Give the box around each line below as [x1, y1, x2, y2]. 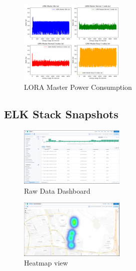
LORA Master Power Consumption [24, 82, 132, 92]
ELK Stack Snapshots [4, 106, 118, 122]
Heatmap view [24, 258, 68, 268]
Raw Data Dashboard [24, 185, 90, 196]
